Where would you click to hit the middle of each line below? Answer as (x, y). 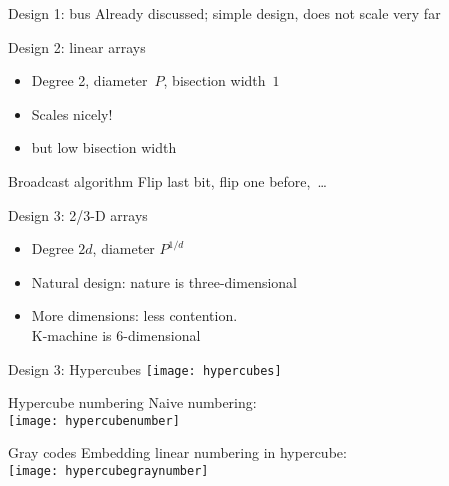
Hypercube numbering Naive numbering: (132, 402)
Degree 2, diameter (89, 80)
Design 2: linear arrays (77, 46)
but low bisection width (104, 147)
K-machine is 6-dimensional (116, 334)
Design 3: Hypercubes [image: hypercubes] (145, 368)
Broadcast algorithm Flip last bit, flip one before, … (167, 180)
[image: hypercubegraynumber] (108, 471)
